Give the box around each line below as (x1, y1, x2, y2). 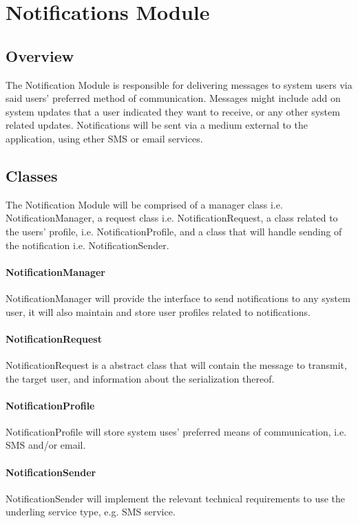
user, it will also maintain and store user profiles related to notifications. (6, 304, 310, 319)
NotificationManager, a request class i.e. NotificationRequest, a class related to (6, 211, 338, 225)
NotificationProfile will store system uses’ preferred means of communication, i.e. (6, 424, 347, 438)
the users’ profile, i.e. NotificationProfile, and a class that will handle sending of (6, 224, 342, 238)
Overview (6, 45, 74, 66)
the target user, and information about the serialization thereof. (6, 371, 275, 385)
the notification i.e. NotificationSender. (6, 237, 169, 252)
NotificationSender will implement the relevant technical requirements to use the (6, 491, 346, 505)
